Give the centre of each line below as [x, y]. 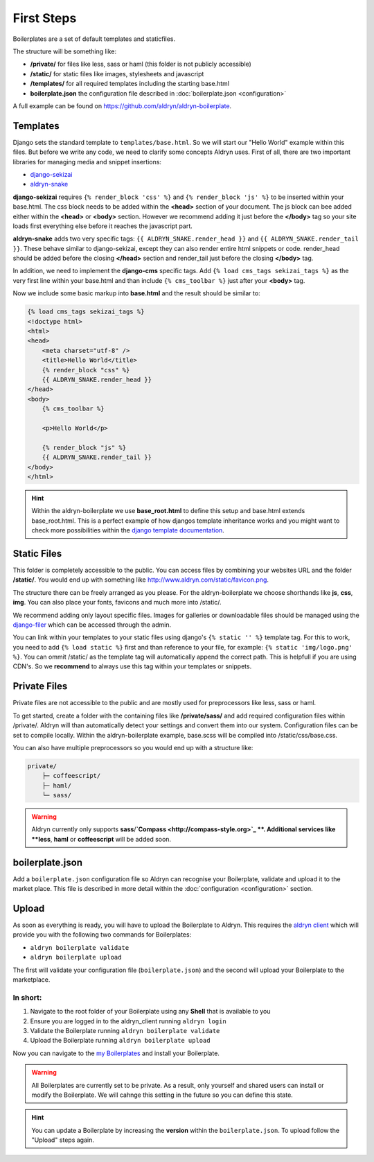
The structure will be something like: [65, 51]
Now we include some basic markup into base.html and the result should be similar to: [136, 293]
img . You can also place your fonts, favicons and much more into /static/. [117, 602]
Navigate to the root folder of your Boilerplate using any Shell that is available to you [150, 1012]
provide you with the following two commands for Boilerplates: [102, 935]
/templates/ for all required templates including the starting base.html [130, 84]
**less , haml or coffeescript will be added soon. [101, 839]
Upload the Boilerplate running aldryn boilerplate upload [120, 1041]
